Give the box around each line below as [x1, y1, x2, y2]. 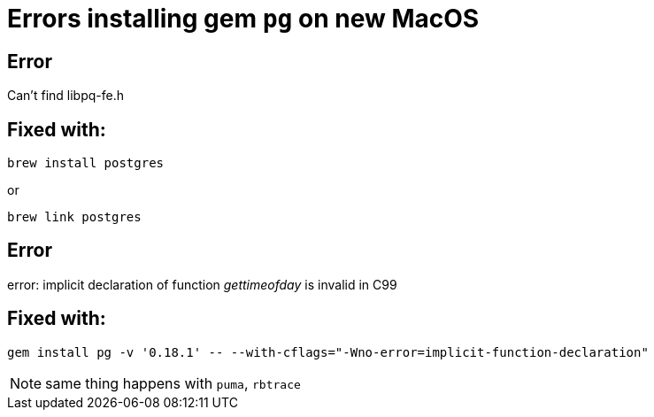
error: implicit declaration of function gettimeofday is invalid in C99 [7, 276, 397, 292]
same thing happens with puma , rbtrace [45, 374, 301, 392]
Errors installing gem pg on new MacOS [7, 4, 480, 34]
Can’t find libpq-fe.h [7, 88, 124, 104]
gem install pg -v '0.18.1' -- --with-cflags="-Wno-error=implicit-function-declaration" [7, 344, 649, 359]
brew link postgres [7, 210, 142, 225]
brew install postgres [7, 156, 165, 171]
